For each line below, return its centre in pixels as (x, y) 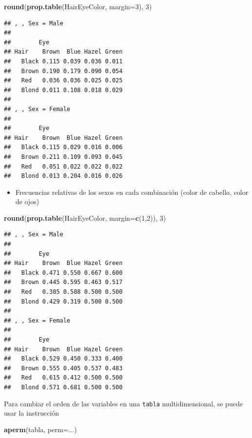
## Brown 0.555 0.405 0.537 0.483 (63, 368)
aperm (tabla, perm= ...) (40, 429)
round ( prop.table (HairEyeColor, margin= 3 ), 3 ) (78, 6)
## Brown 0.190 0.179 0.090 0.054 (63, 71)
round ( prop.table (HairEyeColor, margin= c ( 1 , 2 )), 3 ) (85, 218)
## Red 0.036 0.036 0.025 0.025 (63, 81)
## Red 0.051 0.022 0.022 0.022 (63, 166)
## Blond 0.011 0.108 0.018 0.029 (63, 90)
